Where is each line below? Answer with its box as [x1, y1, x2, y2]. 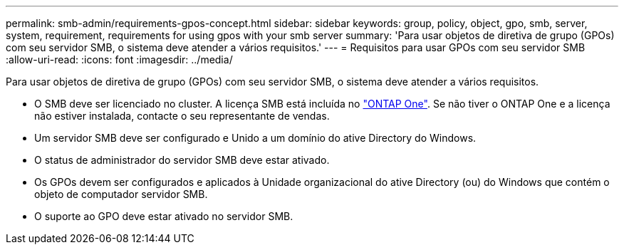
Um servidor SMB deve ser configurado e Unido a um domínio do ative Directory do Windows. [34, 132, 477, 144]
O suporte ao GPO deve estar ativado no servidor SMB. [34, 210, 293, 222]
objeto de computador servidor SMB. [34, 188, 208, 200]
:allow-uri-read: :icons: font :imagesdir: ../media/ [6, 53, 233, 66]
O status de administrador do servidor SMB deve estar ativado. [34, 154, 330, 166]
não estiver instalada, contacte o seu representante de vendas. [34, 110, 330, 122]
